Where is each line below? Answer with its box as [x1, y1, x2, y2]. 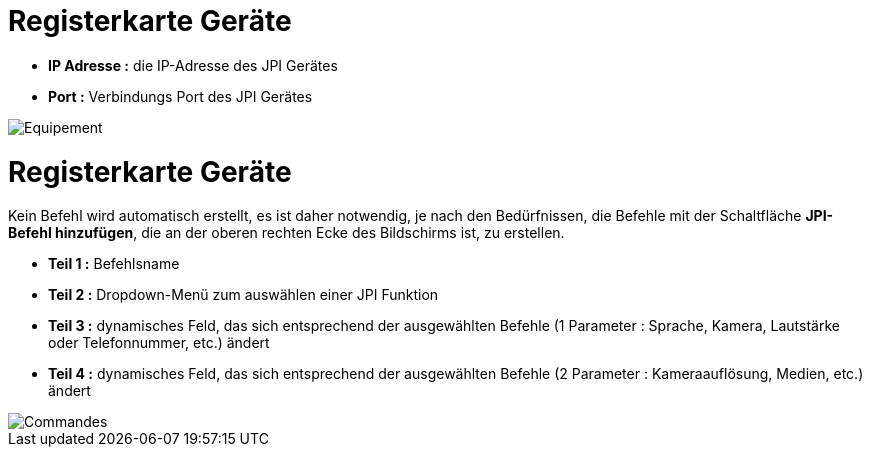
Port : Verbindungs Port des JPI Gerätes [48, 87, 313, 105]
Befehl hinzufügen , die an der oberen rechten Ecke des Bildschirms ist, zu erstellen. [8, 224, 565, 242]
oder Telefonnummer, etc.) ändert [48, 334, 270, 352]
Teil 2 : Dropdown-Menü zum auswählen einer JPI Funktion [48, 286, 439, 304]
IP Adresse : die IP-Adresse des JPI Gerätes [48, 56, 338, 74]
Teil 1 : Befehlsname [48, 255, 180, 273]
